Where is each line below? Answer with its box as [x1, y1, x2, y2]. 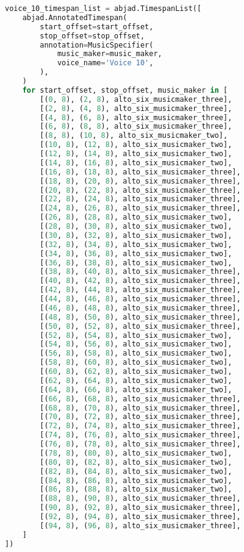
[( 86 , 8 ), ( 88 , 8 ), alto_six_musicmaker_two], [40, 485, 232, 494]
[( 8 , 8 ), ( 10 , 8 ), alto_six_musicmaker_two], [40, 131, 228, 140]
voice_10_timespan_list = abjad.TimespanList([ [5, 4, 202, 13]
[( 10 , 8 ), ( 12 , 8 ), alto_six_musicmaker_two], [40, 140, 232, 149]
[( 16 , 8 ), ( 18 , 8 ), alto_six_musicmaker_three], [40, 167, 241, 176]
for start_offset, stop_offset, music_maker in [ [22, 85, 228, 95]
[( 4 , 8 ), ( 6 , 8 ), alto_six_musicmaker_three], [40, 113, 232, 122]
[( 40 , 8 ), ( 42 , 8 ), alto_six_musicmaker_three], [40, 276, 241, 285]
